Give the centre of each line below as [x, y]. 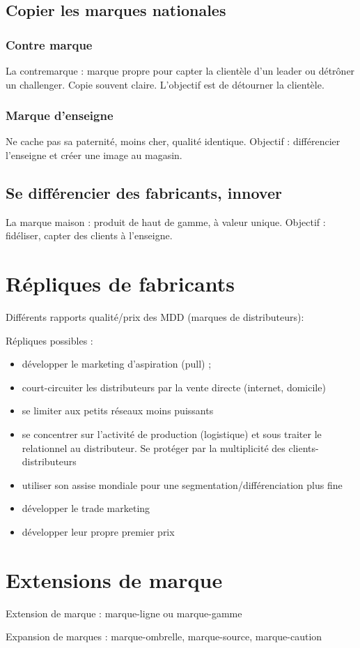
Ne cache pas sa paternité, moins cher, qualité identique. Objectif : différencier [173, 141]
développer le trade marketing [86, 508]
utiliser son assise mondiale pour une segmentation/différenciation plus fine [182, 484]
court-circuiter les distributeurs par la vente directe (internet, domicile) [174, 387]
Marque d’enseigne [60, 115]
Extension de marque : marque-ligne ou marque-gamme [124, 613]
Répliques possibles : [49, 340]
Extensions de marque [114, 579]
